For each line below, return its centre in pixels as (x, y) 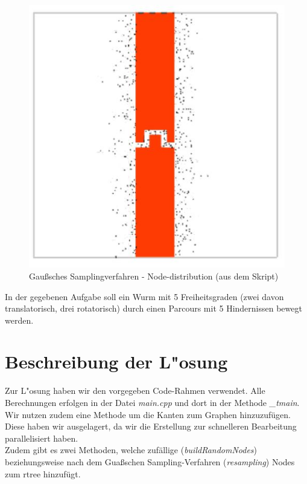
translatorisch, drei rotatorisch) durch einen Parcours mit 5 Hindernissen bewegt (153, 308)
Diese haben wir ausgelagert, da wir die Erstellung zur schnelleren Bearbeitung (151, 426)
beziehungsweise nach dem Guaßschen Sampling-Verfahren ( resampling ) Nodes (150, 461)
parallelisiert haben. (42, 438)
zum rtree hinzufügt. (43, 473)
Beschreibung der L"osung (116, 361)
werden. (19, 320)
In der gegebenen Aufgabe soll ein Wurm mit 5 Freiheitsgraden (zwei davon (144, 296)
